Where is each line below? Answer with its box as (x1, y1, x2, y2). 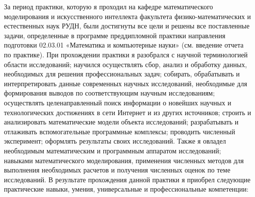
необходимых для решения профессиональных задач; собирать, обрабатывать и (4, 69, 240, 79)
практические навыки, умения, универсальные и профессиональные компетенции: (4, 184, 249, 194)
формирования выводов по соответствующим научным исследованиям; (4, 88, 215, 98)
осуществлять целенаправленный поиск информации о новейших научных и (4, 97, 231, 107)
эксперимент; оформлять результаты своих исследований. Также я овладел (4, 136, 226, 146)
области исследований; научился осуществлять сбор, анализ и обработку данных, (4, 59, 247, 69)
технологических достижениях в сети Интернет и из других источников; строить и (4, 107, 251, 117)
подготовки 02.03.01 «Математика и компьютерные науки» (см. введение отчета (4, 40, 244, 50)
